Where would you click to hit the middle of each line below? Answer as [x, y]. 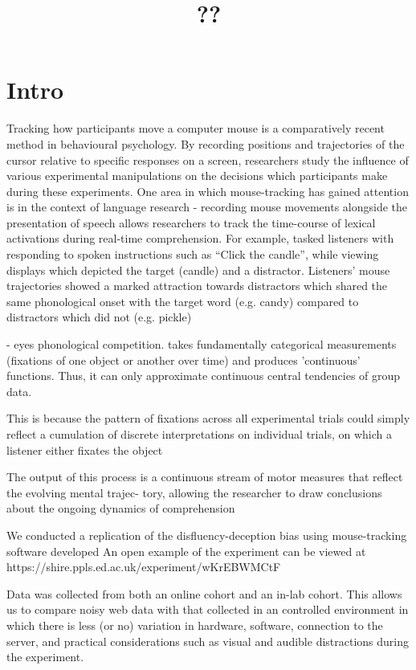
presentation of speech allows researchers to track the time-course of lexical [191, 222]
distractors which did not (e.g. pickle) [99, 317]
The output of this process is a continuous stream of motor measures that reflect [205, 477]
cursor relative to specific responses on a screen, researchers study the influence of [208, 159]
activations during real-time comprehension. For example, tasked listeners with [200, 238]
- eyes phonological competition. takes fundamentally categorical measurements [202, 344]
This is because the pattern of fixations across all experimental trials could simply [208, 418]
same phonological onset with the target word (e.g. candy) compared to [183, 301]
